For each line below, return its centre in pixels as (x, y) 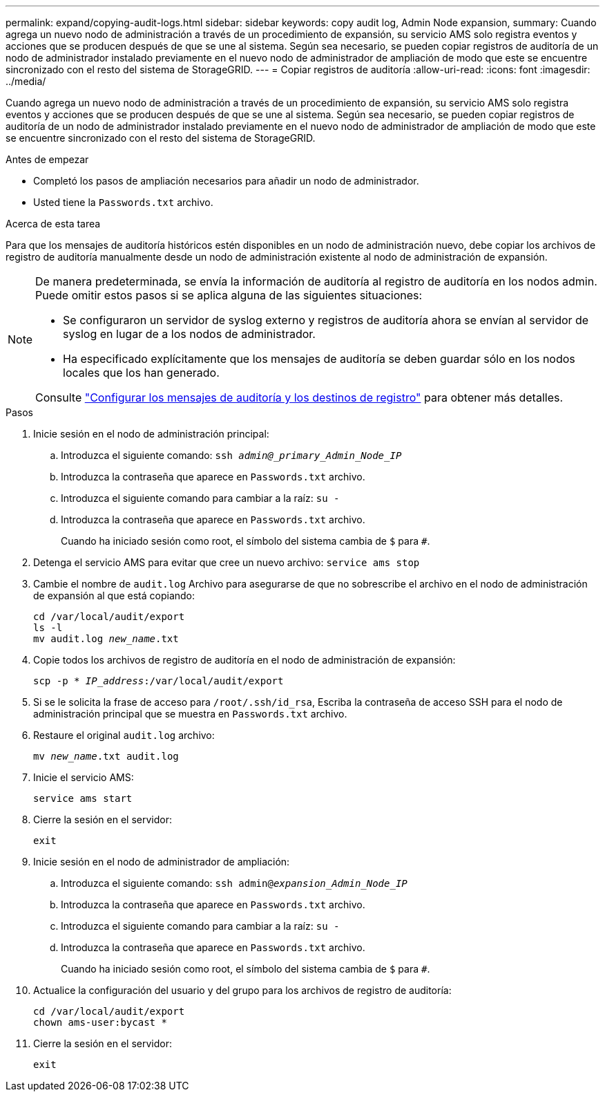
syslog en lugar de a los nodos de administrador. (189, 334)
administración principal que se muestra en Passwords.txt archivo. (190, 714)
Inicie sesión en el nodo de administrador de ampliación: (162, 862)
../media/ (26, 81)
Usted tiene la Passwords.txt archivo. (123, 202)
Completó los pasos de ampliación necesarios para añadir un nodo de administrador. (226, 181)
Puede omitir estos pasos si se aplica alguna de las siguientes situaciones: (229, 295)
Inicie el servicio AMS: (84, 777)
